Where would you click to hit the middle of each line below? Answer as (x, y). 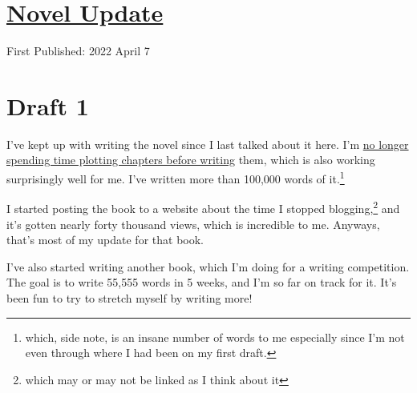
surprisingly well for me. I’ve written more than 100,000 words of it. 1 (176, 177)
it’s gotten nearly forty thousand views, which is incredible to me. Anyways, (193, 224)
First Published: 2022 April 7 (78, 51)
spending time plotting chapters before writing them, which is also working (191, 160)
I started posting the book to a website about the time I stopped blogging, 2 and (203, 207)
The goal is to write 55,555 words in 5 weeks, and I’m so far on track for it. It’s (202, 282)
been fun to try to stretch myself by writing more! (130, 297)
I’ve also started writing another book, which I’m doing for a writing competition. (208, 266)
